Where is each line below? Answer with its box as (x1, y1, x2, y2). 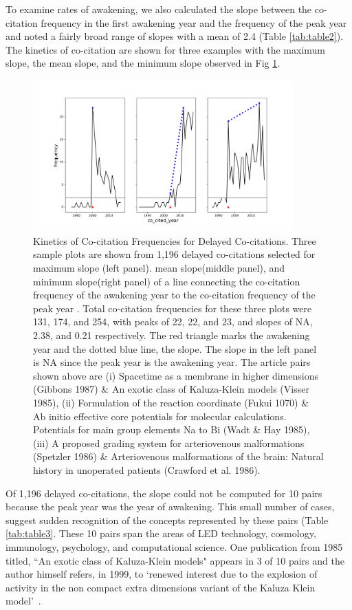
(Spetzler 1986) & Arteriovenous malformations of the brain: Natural (33, 449, 324, 464)
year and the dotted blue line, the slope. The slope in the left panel (33, 341, 317, 356)
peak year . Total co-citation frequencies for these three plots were (33, 301, 312, 315)
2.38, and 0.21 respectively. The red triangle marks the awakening (33, 328, 310, 342)
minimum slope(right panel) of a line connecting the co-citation (33, 274, 300, 288)
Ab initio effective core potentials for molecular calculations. (33, 409, 287, 423)
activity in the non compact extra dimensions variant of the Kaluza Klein (5, 580, 316, 594)
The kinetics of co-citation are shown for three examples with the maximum (5, 42, 326, 56)
